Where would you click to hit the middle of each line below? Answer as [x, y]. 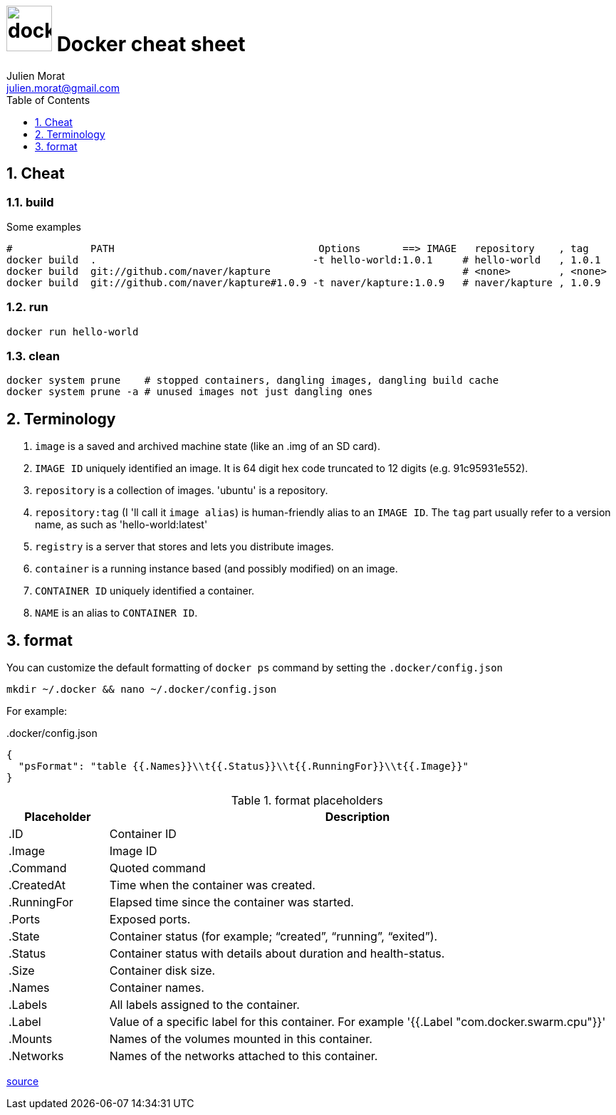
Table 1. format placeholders [307, 801]
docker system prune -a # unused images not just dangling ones [190, 392]
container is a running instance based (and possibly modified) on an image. [216, 569]
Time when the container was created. [212, 885]
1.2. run [27, 307]
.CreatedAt [37, 885]
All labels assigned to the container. [204, 1005]
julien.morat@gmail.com [63, 88]
